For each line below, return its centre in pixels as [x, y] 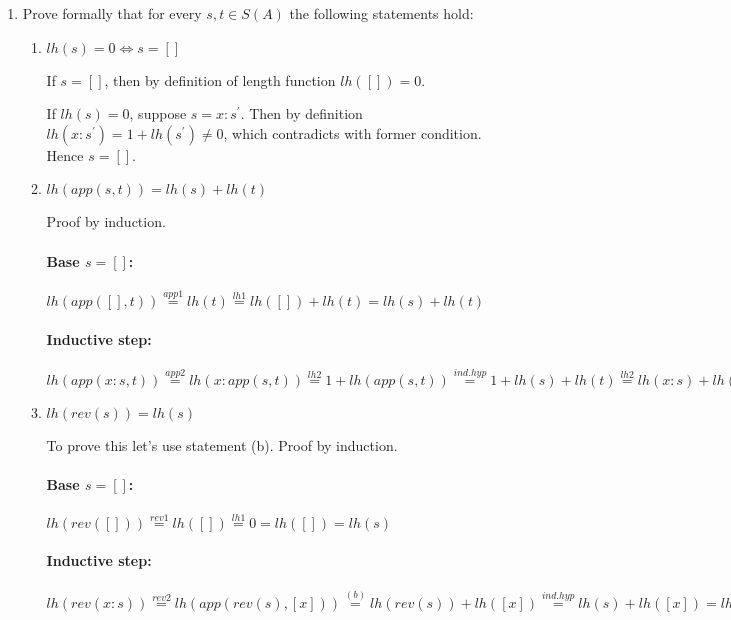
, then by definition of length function [220, 79]
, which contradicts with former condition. [352, 132]
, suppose [158, 113]
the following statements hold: [381, 13]
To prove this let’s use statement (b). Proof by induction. [222, 445]
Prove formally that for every [112, 13]
